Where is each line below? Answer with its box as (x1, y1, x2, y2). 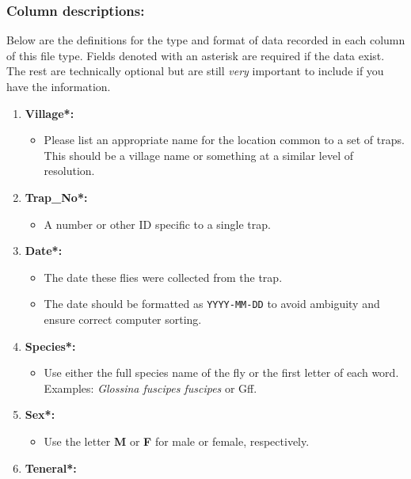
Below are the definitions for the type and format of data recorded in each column (6, 32, 405, 48)
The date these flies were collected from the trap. (44, 268, 283, 285)
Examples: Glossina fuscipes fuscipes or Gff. (44, 379, 257, 396)
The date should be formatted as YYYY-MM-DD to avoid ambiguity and (44, 295, 380, 312)
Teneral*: (25, 459, 77, 476)
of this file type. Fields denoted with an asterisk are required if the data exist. (6, 47, 385, 63)
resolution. (44, 162, 95, 179)
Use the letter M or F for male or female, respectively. (44, 432, 310, 449)
